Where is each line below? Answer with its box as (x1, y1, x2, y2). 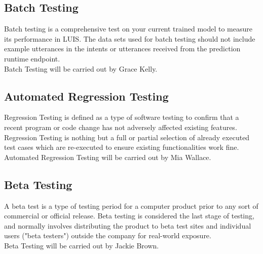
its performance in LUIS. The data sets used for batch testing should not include (4, 33, 255, 44)
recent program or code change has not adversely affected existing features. (4, 121, 237, 132)
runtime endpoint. (4, 53, 60, 63)
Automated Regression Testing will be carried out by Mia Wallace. (4, 151, 211, 162)
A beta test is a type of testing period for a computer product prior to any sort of (4, 200, 258, 211)
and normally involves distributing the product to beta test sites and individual (4, 220, 251, 231)
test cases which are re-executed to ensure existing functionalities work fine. (4, 142, 239, 152)
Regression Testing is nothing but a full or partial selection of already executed (4, 132, 250, 142)
